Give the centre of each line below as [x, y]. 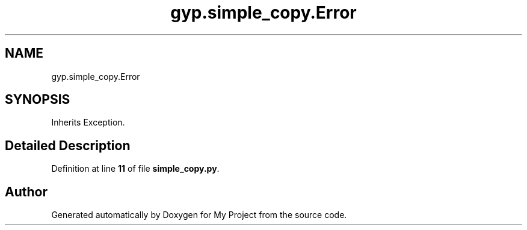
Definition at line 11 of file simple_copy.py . [135, 169]
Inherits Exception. [88, 123]
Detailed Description [68, 145]
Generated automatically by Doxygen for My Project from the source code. [199, 215]
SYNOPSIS [38, 100]
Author [26, 192]
